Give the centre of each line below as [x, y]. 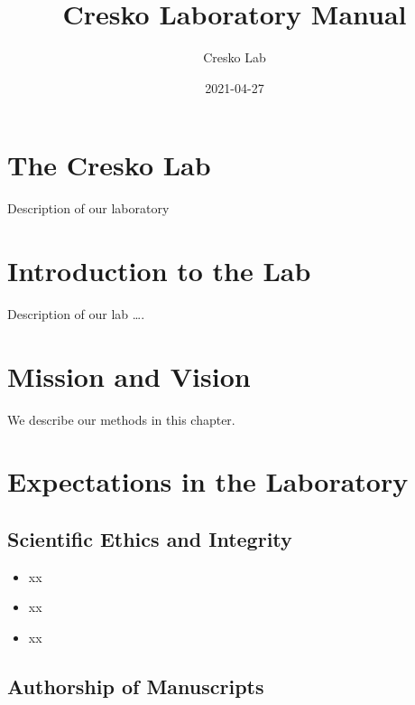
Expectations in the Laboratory [208, 481]
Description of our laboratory [88, 208]
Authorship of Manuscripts [136, 686]
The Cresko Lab [109, 165]
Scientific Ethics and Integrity [150, 539]
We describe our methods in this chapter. [121, 419]
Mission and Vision [129, 376]
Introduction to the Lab [159, 271]
